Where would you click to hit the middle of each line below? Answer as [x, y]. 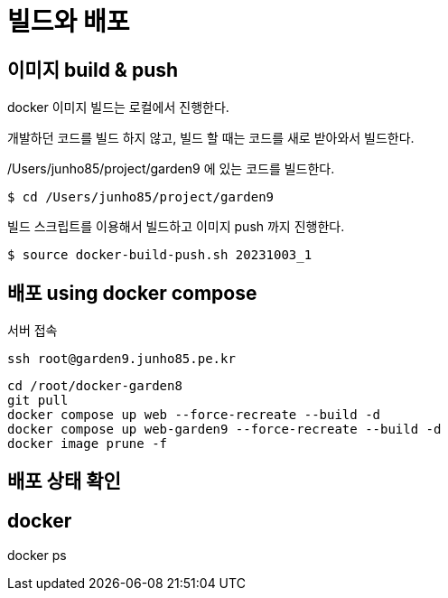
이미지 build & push [93, 70]
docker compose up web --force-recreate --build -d [194, 415]
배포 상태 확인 [64, 481]
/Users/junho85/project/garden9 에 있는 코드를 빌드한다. [171, 169]
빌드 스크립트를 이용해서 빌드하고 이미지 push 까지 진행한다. [176, 227]
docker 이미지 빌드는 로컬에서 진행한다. [118, 107]
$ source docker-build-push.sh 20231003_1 [160, 255]
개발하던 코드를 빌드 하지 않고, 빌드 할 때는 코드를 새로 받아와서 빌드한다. [211, 138]
